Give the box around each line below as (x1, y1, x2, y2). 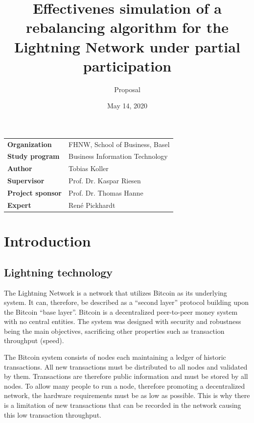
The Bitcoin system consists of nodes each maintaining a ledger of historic (4, 352, 226, 362)
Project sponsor (7, 188, 62, 198)
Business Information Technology (69, 151, 168, 161)
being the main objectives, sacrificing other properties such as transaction (4, 325, 225, 336)
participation (83, 55, 172, 75)
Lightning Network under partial (14, 36, 240, 56)
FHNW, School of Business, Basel (69, 139, 170, 149)
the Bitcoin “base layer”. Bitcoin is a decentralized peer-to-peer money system (4, 306, 238, 317)
